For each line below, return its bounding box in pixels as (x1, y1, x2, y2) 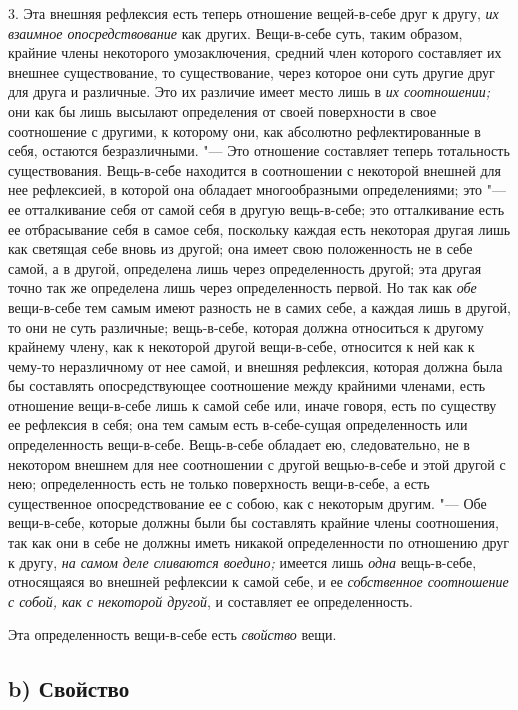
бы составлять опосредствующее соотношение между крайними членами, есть (8, 375, 486, 396)
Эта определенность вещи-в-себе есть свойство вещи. (8, 624, 337, 645)
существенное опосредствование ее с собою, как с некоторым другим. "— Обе (8, 492, 487, 513)
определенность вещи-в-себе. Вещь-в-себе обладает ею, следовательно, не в (8, 434, 470, 455)
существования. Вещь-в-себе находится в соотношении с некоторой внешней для (8, 159, 502, 180)
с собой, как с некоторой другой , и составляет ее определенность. (8, 590, 413, 611)
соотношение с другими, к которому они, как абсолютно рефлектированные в (8, 120, 481, 141)
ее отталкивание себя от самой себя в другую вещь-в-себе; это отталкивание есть (8, 198, 505, 219)
